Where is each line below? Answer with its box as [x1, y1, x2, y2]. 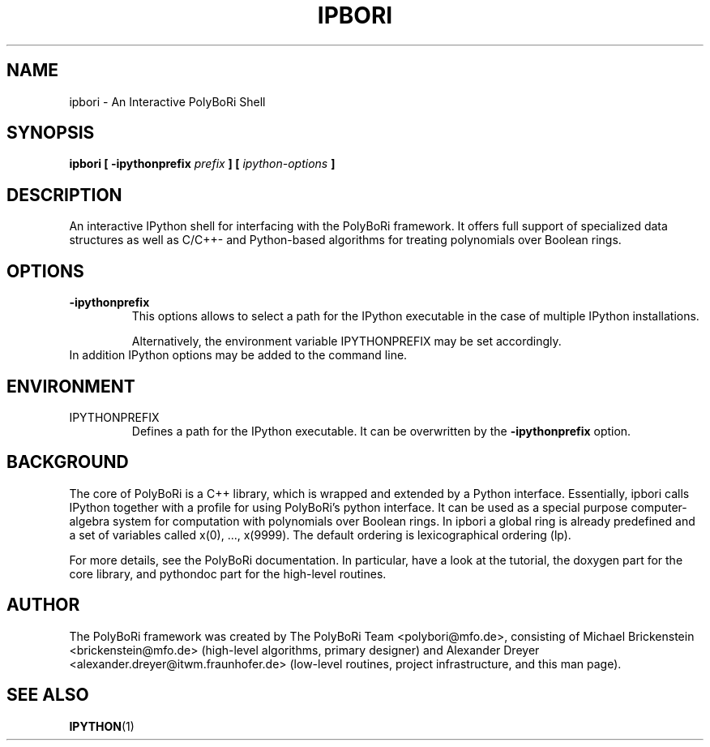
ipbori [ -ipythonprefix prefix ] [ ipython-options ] [69, 157, 336, 171]
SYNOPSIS [6, 122, 95, 144]
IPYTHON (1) [69, 719, 135, 733]
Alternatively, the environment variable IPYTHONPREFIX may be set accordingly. [131, 334, 562, 349]
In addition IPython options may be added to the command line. [69, 348, 408, 363]
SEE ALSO [6, 685, 89, 706]
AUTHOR [6, 595, 80, 616]
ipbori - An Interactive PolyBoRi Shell [69, 94, 266, 109]
